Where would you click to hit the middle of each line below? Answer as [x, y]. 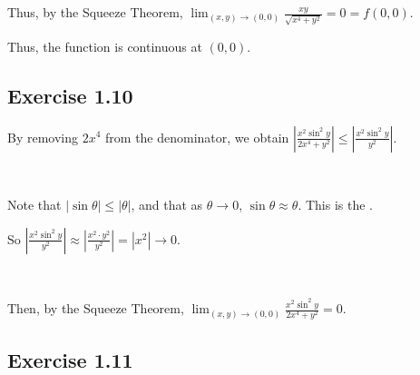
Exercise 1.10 [70, 95]
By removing [43, 137]
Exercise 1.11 [70, 359]
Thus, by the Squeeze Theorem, [95, 12]
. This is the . [335, 205]
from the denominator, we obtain [197, 137]
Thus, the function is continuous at [105, 46]
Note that [34, 205]
